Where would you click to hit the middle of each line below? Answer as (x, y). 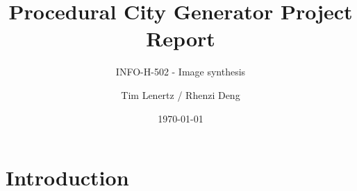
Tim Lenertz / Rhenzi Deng (181, 94)
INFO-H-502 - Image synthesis (181, 72)
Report (181, 38)
